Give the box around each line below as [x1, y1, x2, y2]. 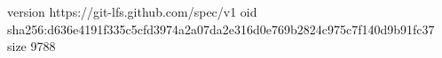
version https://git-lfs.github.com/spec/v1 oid [7, 3, 257, 20]
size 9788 [7, 37, 56, 55]
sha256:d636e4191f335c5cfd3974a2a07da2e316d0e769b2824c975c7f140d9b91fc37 [7, 19, 435, 38]
